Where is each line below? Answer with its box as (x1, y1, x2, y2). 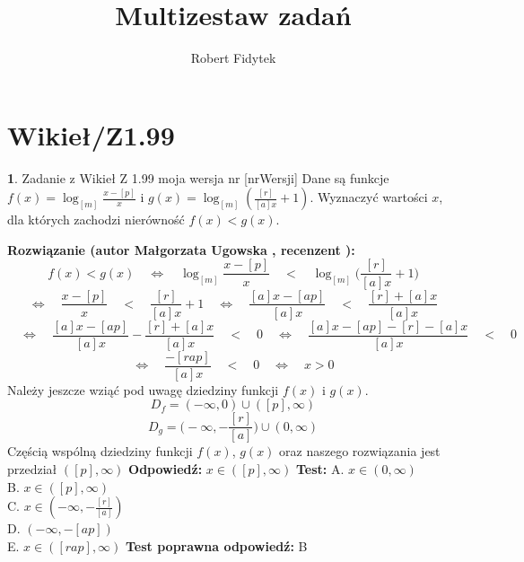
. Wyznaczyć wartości (310, 188, 428, 206)
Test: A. (296, 459, 345, 478)
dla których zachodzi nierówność (7, 210, 185, 229)
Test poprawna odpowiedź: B (126, 536, 308, 555)
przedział (7, 459, 57, 478)
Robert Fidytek (190, 48, 276, 67)
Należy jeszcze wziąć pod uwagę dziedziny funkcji (7, 380, 279, 399)
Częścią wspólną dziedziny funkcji (7, 442, 193, 461)
